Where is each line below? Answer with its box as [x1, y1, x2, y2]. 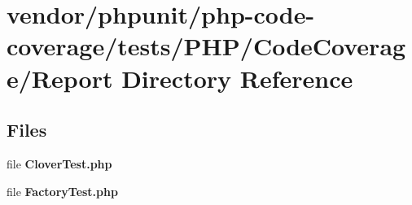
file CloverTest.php [7, 155, 112, 172]
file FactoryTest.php [7, 182, 118, 199]
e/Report [7, 61, 113, 94]
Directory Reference [121, 61, 353, 94]
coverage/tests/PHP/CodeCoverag [7, 29, 406, 63]
